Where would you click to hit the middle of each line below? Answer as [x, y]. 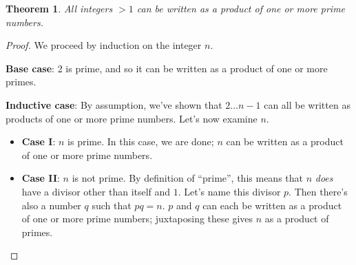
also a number [51, 205]
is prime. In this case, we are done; [141, 141]
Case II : [41, 178]
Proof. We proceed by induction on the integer [104, 45]
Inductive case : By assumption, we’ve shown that [114, 104]
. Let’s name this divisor [229, 191]
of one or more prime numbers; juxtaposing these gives [137, 219]
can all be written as [307, 104]
